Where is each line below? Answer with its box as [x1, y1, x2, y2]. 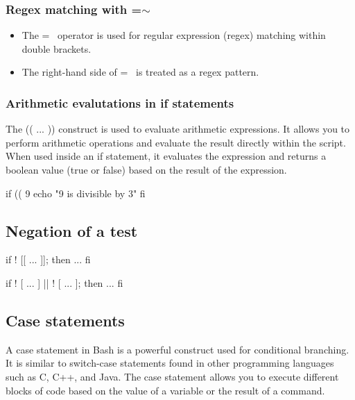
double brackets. [21, 41, 92, 56]
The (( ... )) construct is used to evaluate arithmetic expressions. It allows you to [6, 122, 350, 136]
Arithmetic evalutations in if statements [6, 94, 234, 111]
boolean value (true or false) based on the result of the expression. [6, 162, 287, 176]
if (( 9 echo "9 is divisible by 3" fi [6, 185, 146, 200]
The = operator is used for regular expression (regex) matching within [21, 28, 326, 42]
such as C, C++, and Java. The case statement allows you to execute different [6, 369, 339, 383]
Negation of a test [6, 219, 138, 241]
